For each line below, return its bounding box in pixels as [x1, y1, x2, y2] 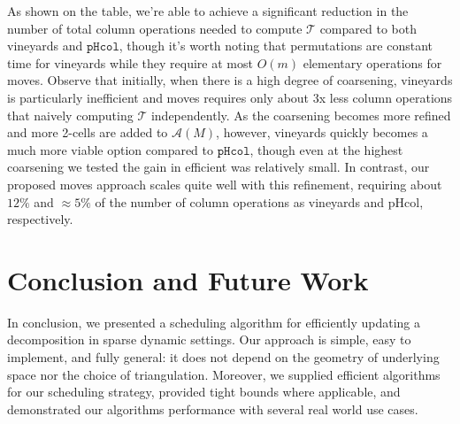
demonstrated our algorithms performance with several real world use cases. [7, 399, 418, 418]
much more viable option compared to [7, 140, 214, 158]
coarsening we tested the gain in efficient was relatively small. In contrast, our [7, 158, 430, 176]
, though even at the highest [249, 140, 403, 158]
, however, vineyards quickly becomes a [216, 123, 428, 142]
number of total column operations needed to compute [7, 19, 303, 37]
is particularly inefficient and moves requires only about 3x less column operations [7, 88, 453, 106]
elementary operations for [303, 53, 442, 72]
